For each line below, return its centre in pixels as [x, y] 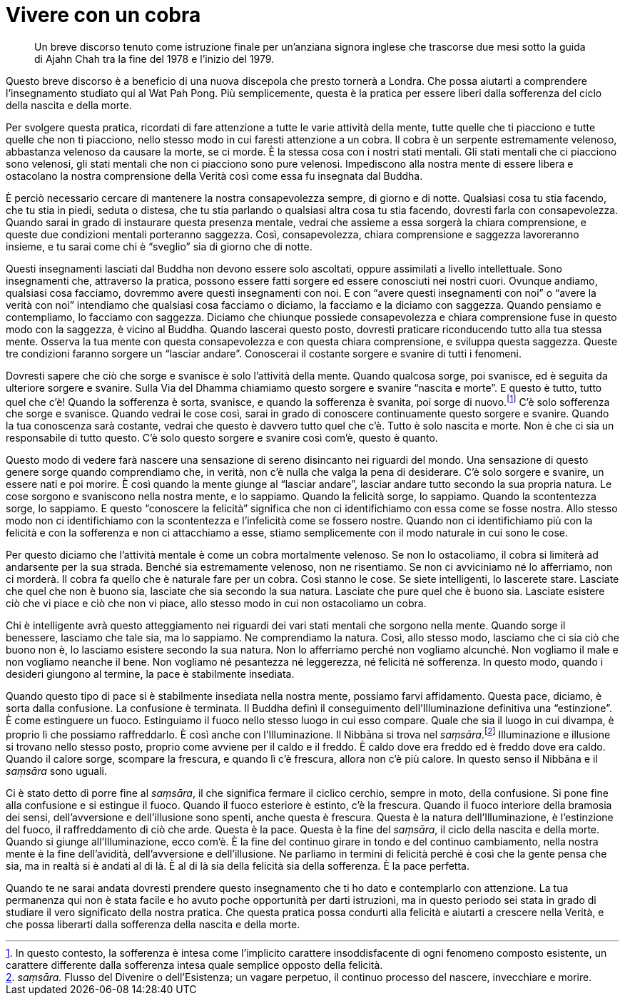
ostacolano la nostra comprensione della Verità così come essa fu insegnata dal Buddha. [214, 176]
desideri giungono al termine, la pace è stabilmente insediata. [150, 674]
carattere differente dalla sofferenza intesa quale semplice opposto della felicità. [194, 965]
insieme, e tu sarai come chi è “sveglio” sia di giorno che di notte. [159, 246]
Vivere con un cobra [103, 15]
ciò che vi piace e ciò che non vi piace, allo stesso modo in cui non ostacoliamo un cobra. [216, 604]
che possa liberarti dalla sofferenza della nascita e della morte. [153, 925]
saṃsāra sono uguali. [57, 771]
